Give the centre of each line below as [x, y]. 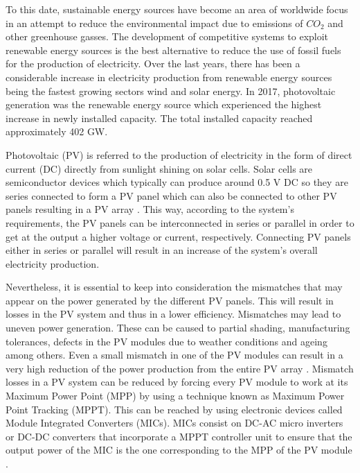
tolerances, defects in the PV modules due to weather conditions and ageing [166, 341]
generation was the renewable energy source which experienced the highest [164, 104]
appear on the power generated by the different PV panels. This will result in [170, 300]
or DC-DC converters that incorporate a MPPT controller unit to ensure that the [179, 436]
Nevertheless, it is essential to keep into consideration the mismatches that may [174, 287]
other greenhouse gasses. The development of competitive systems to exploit [167, 36]
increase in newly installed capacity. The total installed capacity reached [159, 118]
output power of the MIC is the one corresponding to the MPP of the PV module [179, 450]
